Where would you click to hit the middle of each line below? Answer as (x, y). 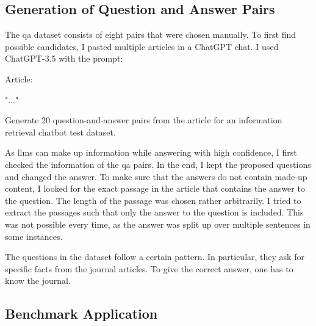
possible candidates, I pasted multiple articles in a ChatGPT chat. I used (142, 46)
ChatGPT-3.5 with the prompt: (64, 58)
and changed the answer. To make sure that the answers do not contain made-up (156, 176)
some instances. (34, 236)
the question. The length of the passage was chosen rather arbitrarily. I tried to (153, 200)
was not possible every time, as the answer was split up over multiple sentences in (158, 224)
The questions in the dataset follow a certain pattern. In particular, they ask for (155, 257)
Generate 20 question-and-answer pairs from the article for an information (144, 120)
